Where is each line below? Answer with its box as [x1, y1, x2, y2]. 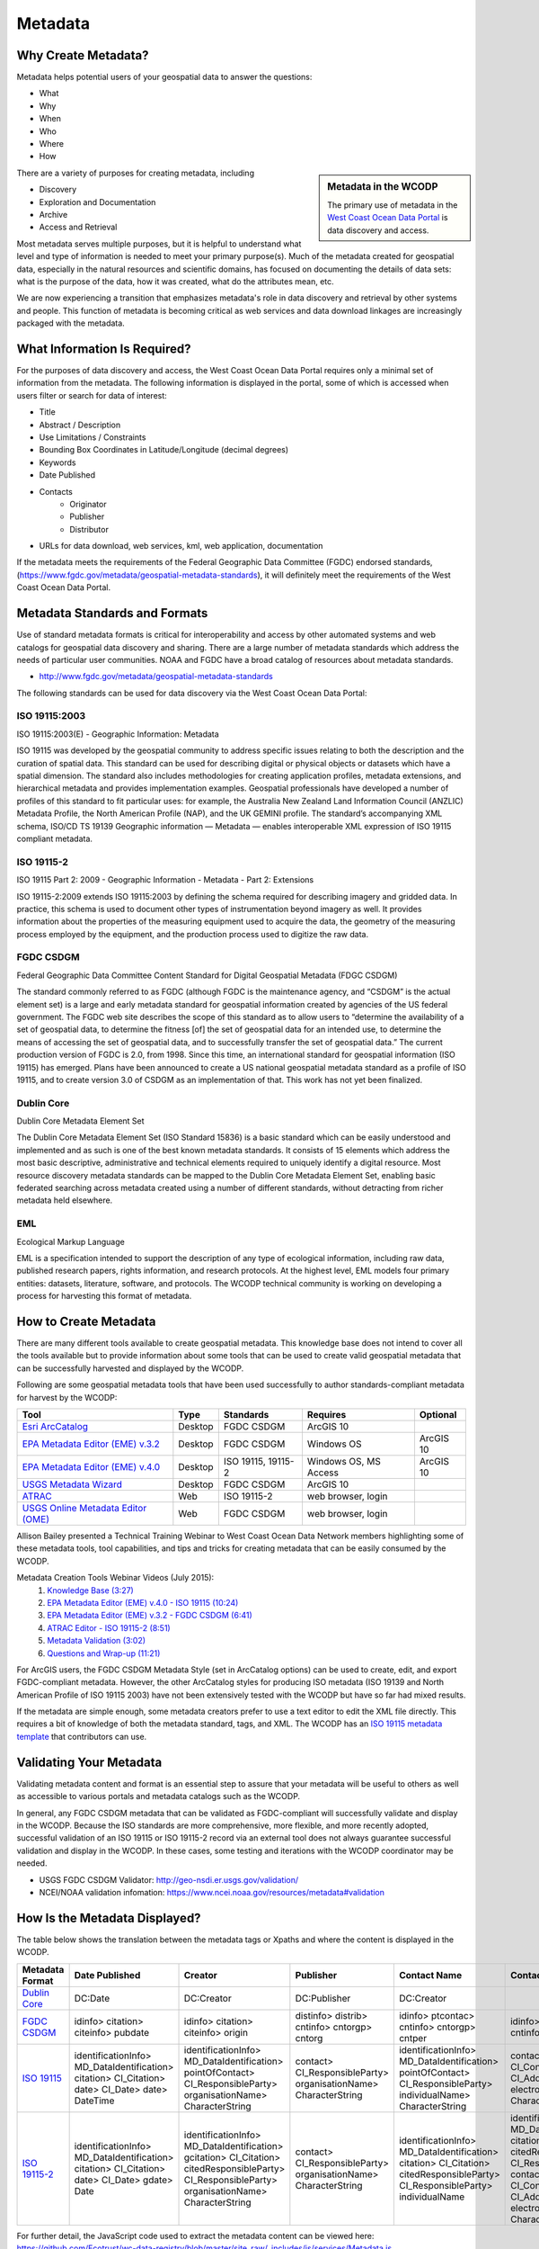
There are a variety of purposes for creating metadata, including [16, 167, 255, 178]
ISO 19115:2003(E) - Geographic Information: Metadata [16, 729, 219, 739]
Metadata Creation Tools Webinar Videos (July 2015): [16, 1573, 215, 1583]
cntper [398, 2031, 427, 2044]
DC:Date [74, 1992, 110, 2004]
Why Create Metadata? [16, 48, 149, 63]
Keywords [39, 457, 76, 468]
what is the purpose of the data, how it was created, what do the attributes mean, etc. [16, 275, 334, 287]
